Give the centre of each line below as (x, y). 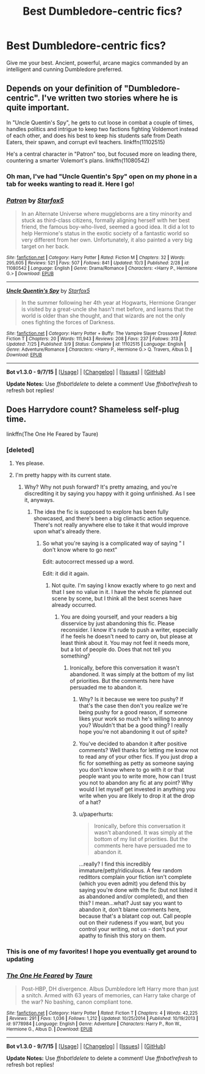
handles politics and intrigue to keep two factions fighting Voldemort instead (102, 129)
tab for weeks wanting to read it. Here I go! (70, 184)
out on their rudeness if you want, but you (131, 923)
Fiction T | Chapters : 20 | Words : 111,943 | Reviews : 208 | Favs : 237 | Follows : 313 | (94, 338)
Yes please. (30, 463)
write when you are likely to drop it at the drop (137, 796)
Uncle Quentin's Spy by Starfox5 (48, 291)
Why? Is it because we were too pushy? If (131, 699)
